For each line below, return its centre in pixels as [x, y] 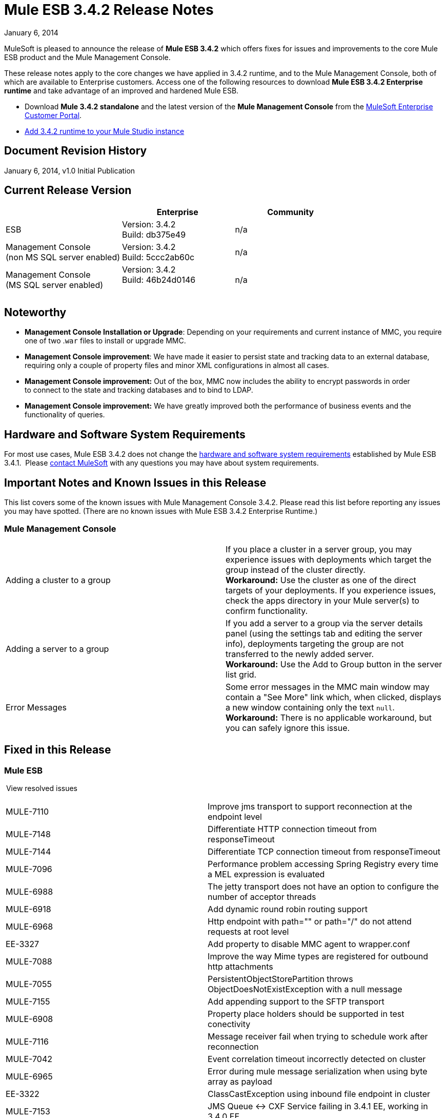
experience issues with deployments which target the [329, 559]
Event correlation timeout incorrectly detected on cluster [317, 1059]
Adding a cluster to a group [58, 580]
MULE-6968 [29, 926]
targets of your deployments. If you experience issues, [331, 590]
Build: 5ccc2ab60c [158, 257]
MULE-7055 [29, 984]
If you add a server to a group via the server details [324, 623]
